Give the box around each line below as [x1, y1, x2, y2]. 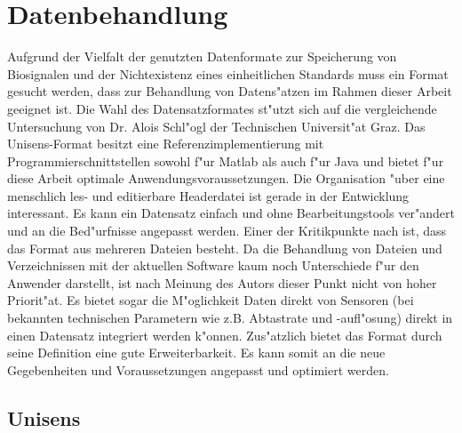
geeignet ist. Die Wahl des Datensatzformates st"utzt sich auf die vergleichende [7, 99, 437, 117]
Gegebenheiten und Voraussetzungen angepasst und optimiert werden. [7, 360, 389, 379]
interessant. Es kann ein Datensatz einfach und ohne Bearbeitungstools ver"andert [7, 204, 455, 222]
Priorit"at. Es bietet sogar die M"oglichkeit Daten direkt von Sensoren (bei [7, 291, 414, 309]
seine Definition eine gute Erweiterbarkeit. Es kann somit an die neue [7, 343, 386, 362]
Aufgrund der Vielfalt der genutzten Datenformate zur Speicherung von [7, 47, 397, 66]
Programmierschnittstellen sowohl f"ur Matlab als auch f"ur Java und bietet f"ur [7, 151, 444, 170]
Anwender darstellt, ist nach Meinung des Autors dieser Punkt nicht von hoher [7, 273, 437, 292]
